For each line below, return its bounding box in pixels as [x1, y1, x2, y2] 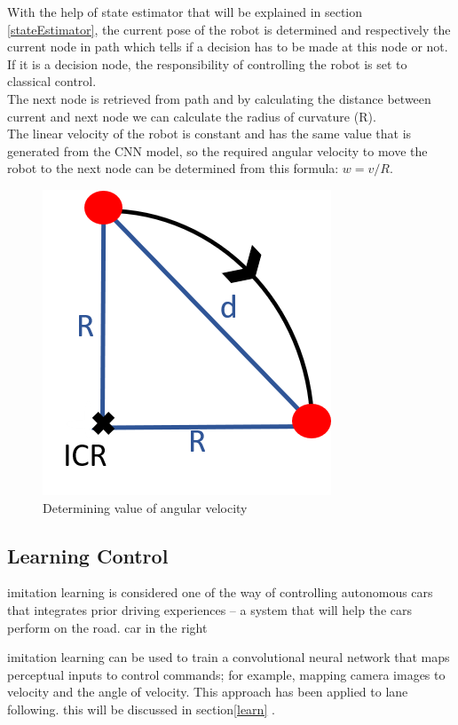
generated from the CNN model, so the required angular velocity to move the [7, 141, 428, 160]
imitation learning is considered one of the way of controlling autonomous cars [7, 583, 433, 602]
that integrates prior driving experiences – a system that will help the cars [7, 600, 412, 619]
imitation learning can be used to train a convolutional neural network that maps [7, 648, 450, 666]
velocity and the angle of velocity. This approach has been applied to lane [7, 682, 408, 701]
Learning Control [7, 541, 169, 569]
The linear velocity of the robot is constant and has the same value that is [7, 124, 412, 143]
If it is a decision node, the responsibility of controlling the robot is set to [7, 54, 407, 73]
